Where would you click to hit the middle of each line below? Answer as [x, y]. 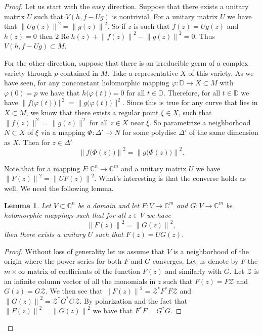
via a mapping [63, 132]
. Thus [205, 36]
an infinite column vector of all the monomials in [80, 281]
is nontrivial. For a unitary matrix [165, 16]
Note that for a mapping [42, 168]
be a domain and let [108, 205]
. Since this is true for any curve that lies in [190, 102]
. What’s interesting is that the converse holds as [170, 178]
